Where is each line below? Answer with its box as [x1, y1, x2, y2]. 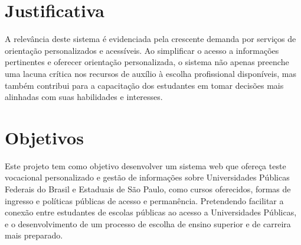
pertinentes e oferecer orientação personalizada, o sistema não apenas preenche [5, 56, 289, 68]
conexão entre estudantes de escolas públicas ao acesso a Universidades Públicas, [5, 206, 297, 218]
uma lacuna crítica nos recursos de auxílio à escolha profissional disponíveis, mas [5, 67, 296, 79]
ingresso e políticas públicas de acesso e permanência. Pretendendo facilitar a [5, 194, 284, 207]
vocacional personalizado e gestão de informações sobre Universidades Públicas [5, 171, 290, 183]
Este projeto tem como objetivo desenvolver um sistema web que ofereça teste [5, 159, 286, 172]
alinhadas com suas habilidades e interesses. [5, 91, 163, 103]
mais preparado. [5, 229, 63, 241]
